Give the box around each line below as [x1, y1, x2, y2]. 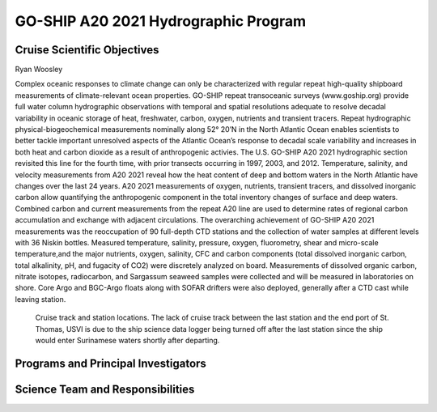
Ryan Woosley [15, 65, 63, 74]
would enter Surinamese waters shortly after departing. [35, 336, 220, 346]
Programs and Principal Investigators [15, 356, 206, 370]
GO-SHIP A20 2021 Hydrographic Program [15, 12, 307, 30]
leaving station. [15, 294, 66, 304]
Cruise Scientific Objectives [15, 43, 159, 57]
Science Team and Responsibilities [15, 382, 195, 396]
